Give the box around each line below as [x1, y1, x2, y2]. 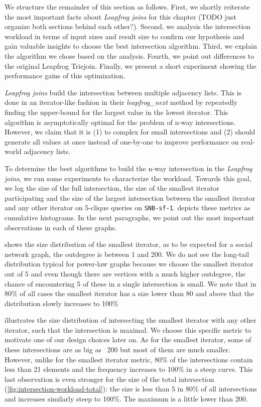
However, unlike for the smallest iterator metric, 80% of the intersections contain [5, 354, 253, 364]
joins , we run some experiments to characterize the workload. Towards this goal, [5, 173, 251, 183]
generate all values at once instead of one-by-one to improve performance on [5, 136, 239, 147]
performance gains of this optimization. [5, 70, 125, 81]
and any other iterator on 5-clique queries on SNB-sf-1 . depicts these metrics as [5, 202, 250, 213]
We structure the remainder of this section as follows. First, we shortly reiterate [5, 2, 250, 12]
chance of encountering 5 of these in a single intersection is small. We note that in [5, 278, 256, 289]
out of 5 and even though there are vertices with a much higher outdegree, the [5, 268, 245, 279]
